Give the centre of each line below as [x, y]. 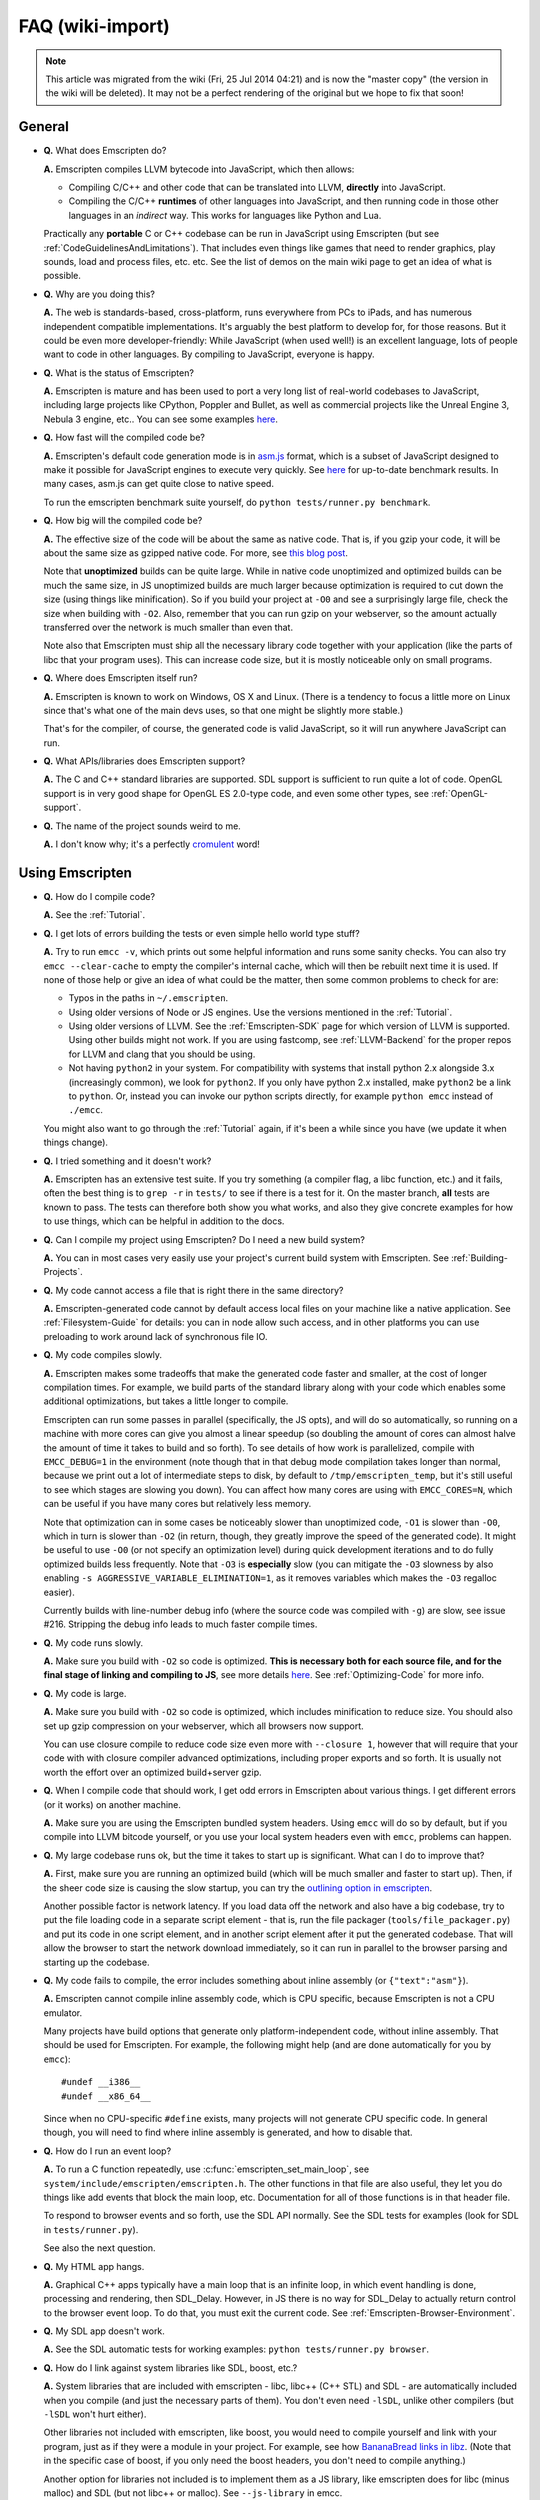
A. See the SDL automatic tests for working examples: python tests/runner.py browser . [236, 2349]
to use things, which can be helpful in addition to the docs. [164, 1221]
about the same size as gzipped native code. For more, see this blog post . [196, 553]
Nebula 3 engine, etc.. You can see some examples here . [161, 419]
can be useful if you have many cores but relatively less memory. [177, 1504]
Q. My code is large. [85, 1693]
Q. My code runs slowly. [93, 1642]
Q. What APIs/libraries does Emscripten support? [144, 761]
